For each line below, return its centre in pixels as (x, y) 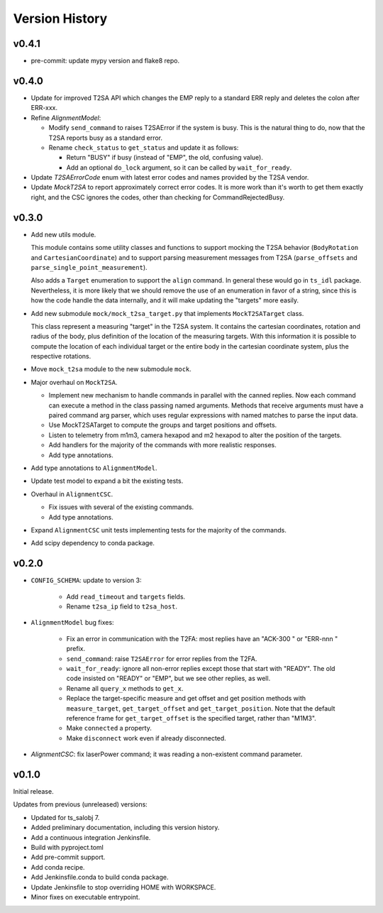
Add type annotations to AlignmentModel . (94, 468)
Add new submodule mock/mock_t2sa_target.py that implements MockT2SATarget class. (167, 313)
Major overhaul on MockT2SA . (74, 382)
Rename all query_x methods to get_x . (125, 688)
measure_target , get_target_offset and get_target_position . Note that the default (201, 708)
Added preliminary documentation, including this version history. (125, 828)
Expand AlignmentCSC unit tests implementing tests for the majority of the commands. (159, 530)
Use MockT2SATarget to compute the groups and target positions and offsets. (163, 425)
